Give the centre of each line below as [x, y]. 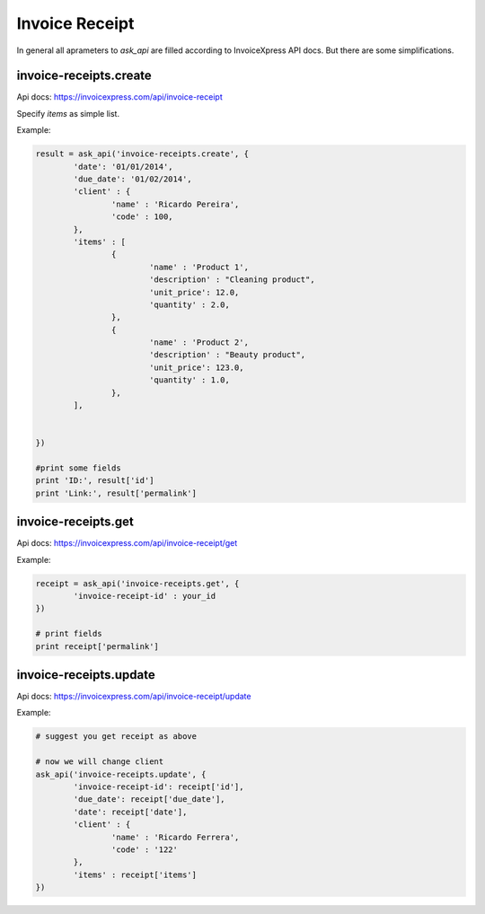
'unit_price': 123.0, [196, 367]
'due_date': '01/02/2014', [132, 179]
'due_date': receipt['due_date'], [149, 800]
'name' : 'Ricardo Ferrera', [175, 837]
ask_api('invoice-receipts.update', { [121, 774]
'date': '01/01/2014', [123, 167]
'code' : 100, [142, 217]
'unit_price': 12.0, [194, 292]
